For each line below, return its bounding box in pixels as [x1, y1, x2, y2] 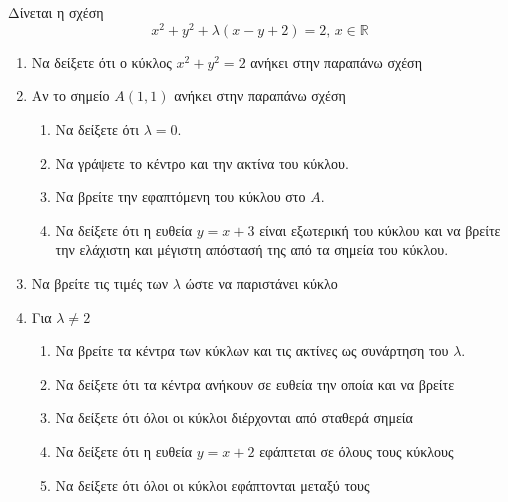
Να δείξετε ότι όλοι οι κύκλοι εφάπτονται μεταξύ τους [55, 474, 370, 495]
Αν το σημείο [31, 85, 110, 106]
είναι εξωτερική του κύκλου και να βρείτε [259, 219, 501, 240]
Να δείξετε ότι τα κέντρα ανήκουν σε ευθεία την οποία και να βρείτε [55, 373, 455, 394]
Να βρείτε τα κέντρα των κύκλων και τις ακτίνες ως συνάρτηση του [55, 340, 449, 361]
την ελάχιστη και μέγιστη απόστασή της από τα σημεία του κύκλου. [55, 239, 449, 260]
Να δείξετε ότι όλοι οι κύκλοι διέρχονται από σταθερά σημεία [55, 407, 413, 428]
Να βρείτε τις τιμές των [31, 273, 168, 294]
